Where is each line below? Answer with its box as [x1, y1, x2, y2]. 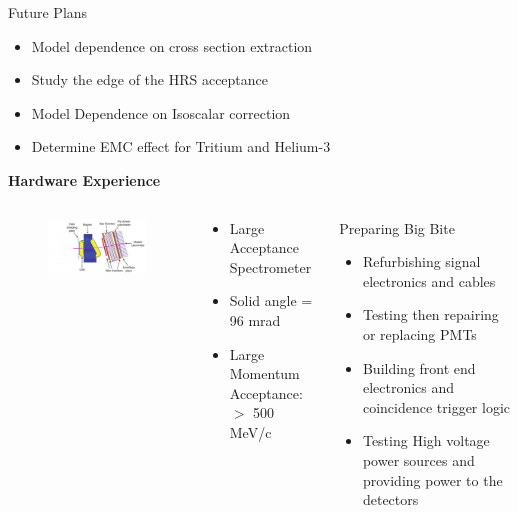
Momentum [229, 363, 300, 384]
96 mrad [229, 309, 281, 330]
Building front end [362, 357, 476, 378]
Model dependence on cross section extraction [31, 35, 313, 56]
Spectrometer [229, 256, 312, 277]
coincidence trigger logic [362, 396, 511, 417]
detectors [362, 489, 419, 510]
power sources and [362, 449, 475, 470]
